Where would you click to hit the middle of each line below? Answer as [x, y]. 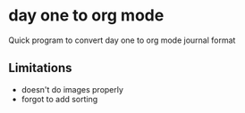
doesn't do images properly [72, 89]
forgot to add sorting [59, 99]
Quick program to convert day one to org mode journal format [122, 40]
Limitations [40, 68]
